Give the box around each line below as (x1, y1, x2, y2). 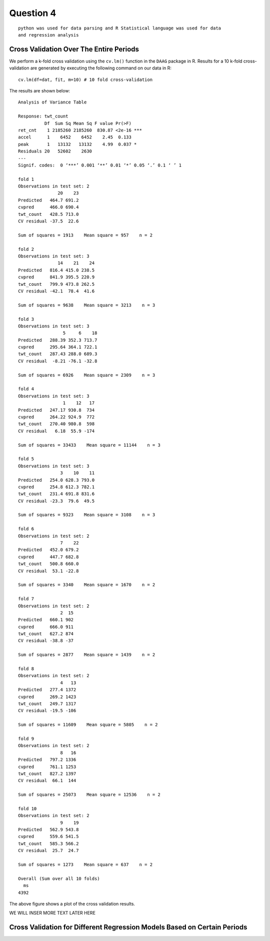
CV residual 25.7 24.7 (18, 848, 79, 854)
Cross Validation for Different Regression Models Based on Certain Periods (9, 923, 247, 932)
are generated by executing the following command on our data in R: (30, 65, 172, 71)
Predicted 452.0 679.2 (18, 547, 79, 553)
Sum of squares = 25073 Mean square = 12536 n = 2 (18, 792, 161, 798)
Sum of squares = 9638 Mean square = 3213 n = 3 (18, 302, 155, 308)
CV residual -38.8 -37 (18, 638, 74, 644)
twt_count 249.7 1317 (18, 701, 76, 707)
